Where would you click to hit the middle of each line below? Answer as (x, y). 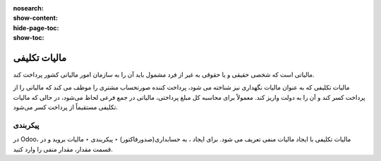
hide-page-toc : (36, 27)
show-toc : (29, 38)
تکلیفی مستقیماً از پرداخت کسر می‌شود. (65, 107)
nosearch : (28, 8)
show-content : (35, 18)
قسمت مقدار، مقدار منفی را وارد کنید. (63, 149)
